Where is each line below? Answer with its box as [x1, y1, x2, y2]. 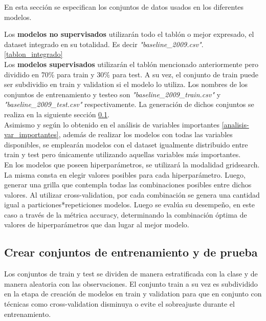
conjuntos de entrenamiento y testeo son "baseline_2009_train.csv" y [4, 89, 221, 99]
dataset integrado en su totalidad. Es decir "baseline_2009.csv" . [4, 38, 204, 49]
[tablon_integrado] [4, 49, 63, 59]
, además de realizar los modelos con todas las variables [58, 129, 233, 140]
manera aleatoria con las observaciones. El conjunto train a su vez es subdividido [4, 278, 258, 289]
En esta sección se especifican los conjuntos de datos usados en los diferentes [4, 2, 244, 12]
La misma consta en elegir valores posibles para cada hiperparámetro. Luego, [4, 169, 246, 180]
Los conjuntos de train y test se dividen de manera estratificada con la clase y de [4, 268, 258, 279]
